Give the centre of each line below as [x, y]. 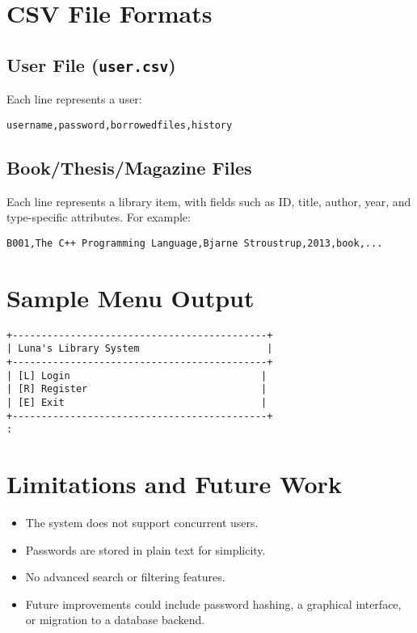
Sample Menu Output [131, 297]
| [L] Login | [137, 376]
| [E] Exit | [137, 402]
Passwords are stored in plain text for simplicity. [145, 549]
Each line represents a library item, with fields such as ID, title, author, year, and [209, 201]
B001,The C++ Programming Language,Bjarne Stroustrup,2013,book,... [195, 243]
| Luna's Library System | [140, 349]
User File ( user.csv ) [91, 64]
